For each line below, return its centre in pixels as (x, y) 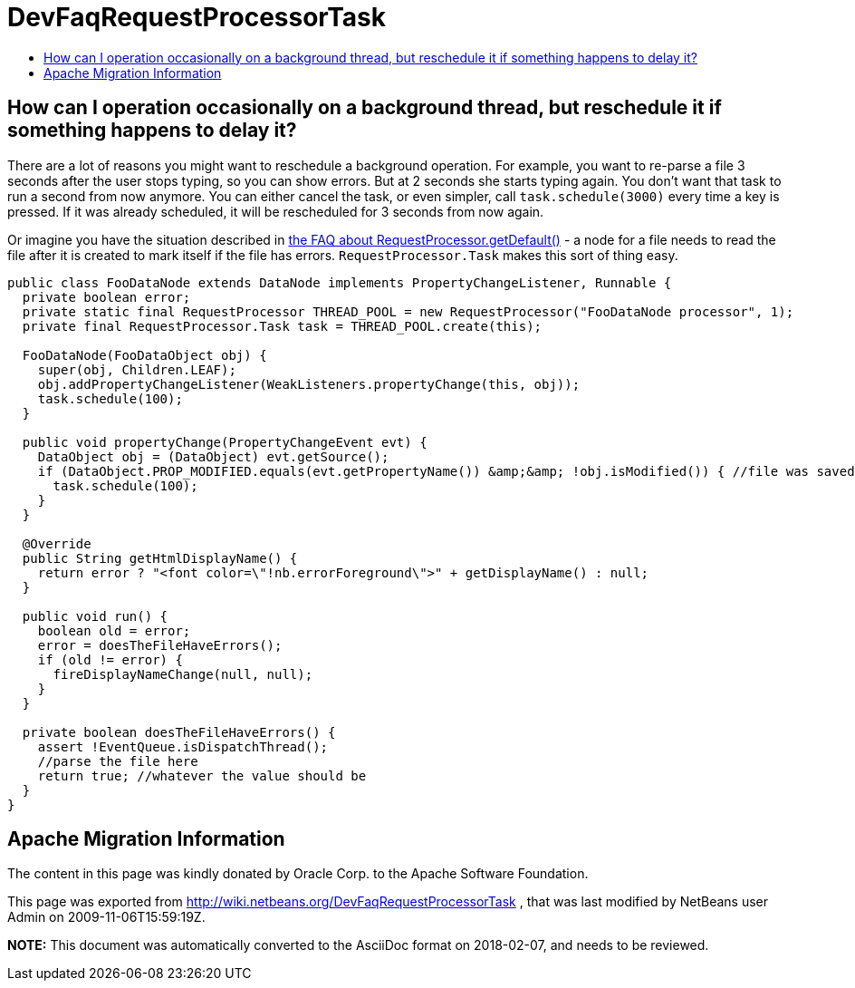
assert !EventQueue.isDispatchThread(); (183, 746)
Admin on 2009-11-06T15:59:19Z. (106, 917)
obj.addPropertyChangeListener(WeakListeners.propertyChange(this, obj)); (309, 384)
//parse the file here (118, 761)
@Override (57, 543)
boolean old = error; (114, 630)
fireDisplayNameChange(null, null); (183, 674)
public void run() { (95, 616)
